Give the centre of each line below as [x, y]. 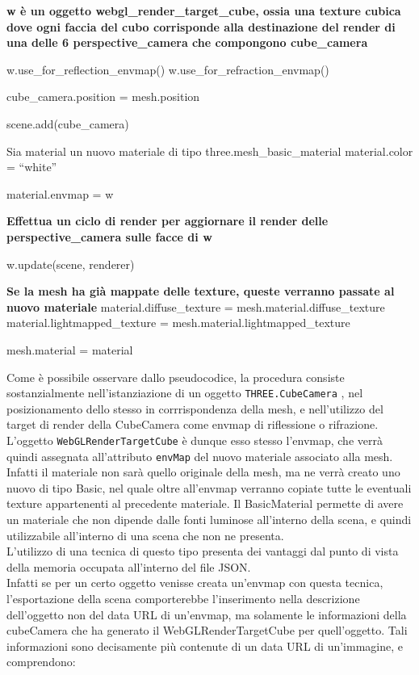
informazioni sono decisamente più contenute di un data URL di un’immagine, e [205, 646]
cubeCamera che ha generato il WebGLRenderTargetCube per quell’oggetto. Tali [207, 630]
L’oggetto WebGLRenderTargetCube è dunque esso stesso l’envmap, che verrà [195, 440]
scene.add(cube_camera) [68, 123]
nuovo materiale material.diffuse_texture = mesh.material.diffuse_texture [196, 306]
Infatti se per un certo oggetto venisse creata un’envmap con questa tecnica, [195, 583]
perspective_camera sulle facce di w [109, 236]
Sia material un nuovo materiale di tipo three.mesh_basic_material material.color [210, 151]
